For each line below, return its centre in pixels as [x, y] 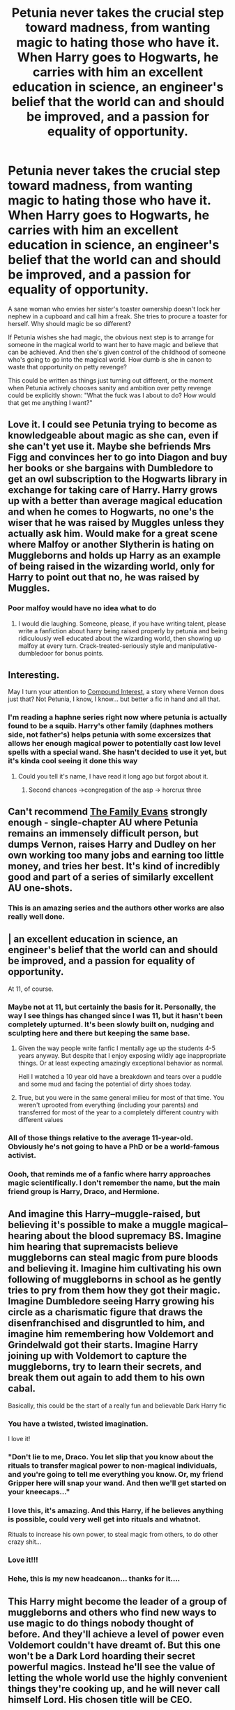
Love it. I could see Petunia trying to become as [113, 425]
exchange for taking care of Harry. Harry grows [113, 490]
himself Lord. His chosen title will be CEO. [100, 1699]
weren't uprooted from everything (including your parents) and [108, 1105]
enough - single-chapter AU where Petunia [103, 823]
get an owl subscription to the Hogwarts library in [117, 479]
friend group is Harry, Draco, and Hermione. [84, 1192]
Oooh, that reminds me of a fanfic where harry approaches [109, 1174]
